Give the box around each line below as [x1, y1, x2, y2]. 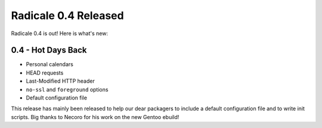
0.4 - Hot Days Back [11, 45, 87, 55]
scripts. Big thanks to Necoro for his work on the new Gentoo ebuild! [11, 113, 179, 120]
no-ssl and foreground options [26, 86, 109, 93]
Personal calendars [26, 61, 74, 68]
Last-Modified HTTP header [26, 77, 95, 85]
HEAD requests [26, 69, 64, 76]
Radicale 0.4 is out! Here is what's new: [11, 30, 109, 37]
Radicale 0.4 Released [11, 9, 125, 22]
